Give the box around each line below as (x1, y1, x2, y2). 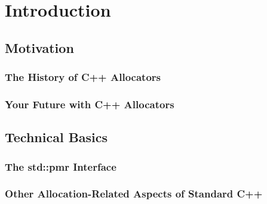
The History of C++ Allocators (5, 70, 161, 84)
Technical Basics (5, 128, 108, 146)
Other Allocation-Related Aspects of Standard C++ (5, 186, 263, 201)
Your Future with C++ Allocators (5, 96, 174, 111)
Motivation (5, 38, 74, 57)
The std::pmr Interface (5, 159, 116, 174)
